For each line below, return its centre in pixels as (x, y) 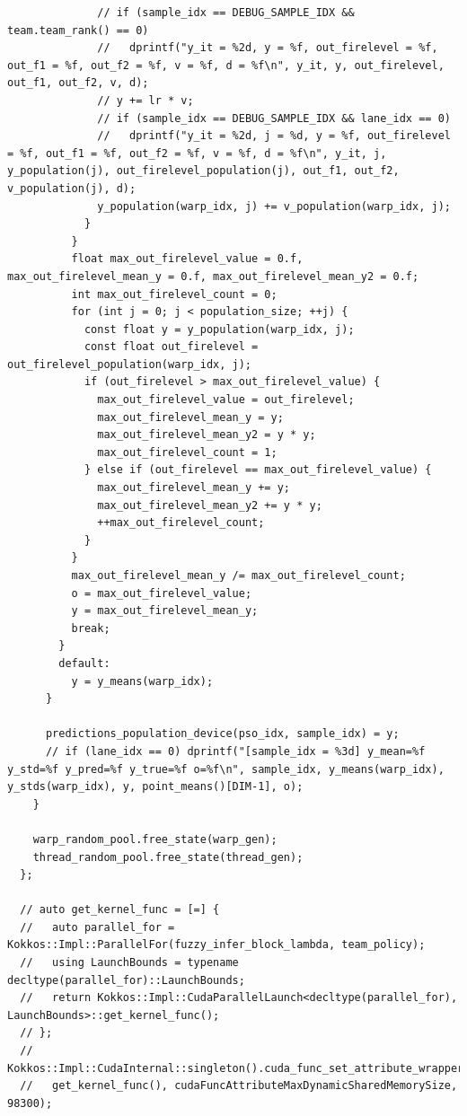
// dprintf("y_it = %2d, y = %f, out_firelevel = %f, (268, 48)
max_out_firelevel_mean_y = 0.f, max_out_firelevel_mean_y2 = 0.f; (213, 276)
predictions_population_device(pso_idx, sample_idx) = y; (222, 734)
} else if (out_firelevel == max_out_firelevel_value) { (258, 470)
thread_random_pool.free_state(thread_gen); (168, 857)
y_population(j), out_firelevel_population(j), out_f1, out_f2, (203, 171)
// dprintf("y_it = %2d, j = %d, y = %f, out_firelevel (274, 136)
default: (84, 663)
